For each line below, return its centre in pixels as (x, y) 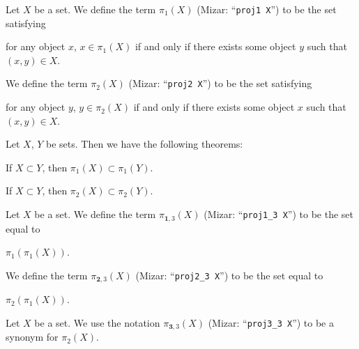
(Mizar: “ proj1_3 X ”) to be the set (279, 214)
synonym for (32, 337)
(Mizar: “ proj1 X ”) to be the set (267, 9)
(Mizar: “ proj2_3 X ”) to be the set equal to (229, 275)
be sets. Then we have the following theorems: (145, 144)
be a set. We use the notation (97, 322)
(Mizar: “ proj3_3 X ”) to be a (271, 322)
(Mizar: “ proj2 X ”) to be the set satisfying (220, 83)
